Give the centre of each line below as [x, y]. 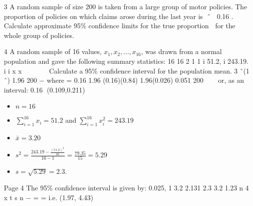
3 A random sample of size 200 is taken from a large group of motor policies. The [126, 6]
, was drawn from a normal [182, 51]
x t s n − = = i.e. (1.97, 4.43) [49, 197]
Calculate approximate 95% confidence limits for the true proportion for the [120, 26]
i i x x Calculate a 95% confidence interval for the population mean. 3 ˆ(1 [127, 70]
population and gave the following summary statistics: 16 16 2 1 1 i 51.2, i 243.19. [126, 61]
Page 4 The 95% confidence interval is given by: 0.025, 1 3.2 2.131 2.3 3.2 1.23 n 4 [126, 187]
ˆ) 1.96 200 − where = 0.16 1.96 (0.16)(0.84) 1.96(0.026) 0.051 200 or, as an [124, 80]
